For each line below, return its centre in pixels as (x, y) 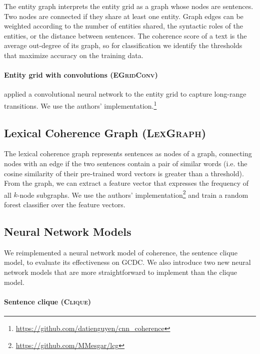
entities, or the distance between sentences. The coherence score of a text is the (125, 35)
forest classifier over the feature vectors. (65, 205)
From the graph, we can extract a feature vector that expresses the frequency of (126, 183)
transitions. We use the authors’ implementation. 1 (80, 105)
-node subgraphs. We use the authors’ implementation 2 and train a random (133, 194)
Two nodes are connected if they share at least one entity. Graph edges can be (124, 16)
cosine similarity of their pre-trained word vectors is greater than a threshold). (124, 173)
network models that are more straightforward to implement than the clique (120, 272)
